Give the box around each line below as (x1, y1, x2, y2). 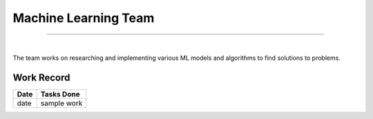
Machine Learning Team (12, 10, 155, 25)
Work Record (12, 72, 70, 83)
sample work (40, 98, 83, 108)
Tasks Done (40, 89, 80, 99)
